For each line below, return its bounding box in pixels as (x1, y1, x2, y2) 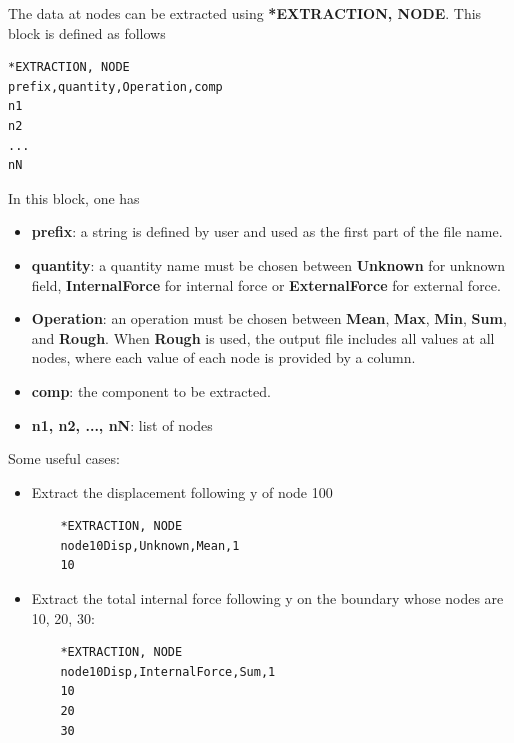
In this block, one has (8, 187, 140, 208)
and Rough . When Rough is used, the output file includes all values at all (31, 327, 495, 348)
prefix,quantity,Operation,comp (8, 79, 223, 94)
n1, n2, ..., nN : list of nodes (31, 414, 213, 435)
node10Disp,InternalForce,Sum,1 (60, 664, 276, 679)
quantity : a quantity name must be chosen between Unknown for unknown (31, 254, 506, 275)
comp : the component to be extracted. (31, 380, 271, 401)
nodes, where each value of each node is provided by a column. (31, 347, 416, 368)
